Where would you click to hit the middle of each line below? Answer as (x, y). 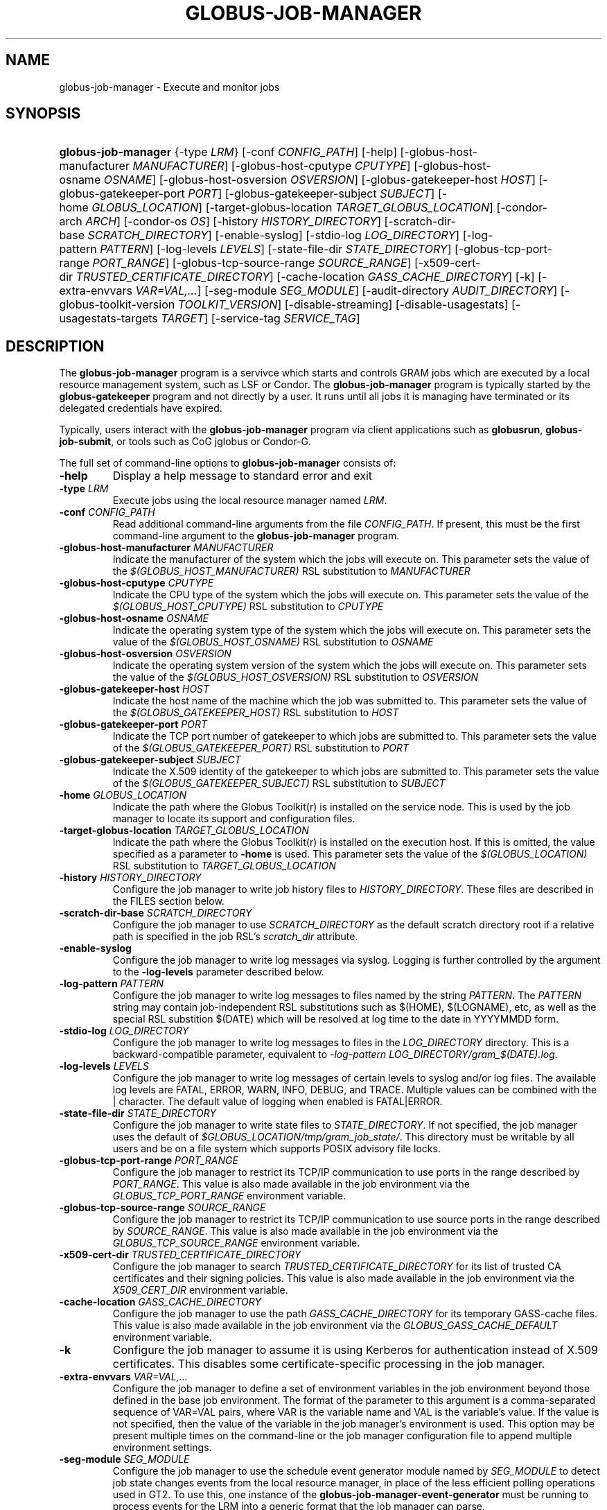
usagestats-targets (108, 319)
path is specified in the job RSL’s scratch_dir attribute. (235, 937)
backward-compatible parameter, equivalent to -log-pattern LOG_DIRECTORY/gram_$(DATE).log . (335, 1055)
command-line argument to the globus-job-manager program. (256, 536)
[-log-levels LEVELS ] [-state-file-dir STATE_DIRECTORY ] (304, 249)
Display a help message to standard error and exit (243, 476)
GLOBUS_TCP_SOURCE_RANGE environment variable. (236, 1243)
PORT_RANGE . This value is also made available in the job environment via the (291, 1184)
